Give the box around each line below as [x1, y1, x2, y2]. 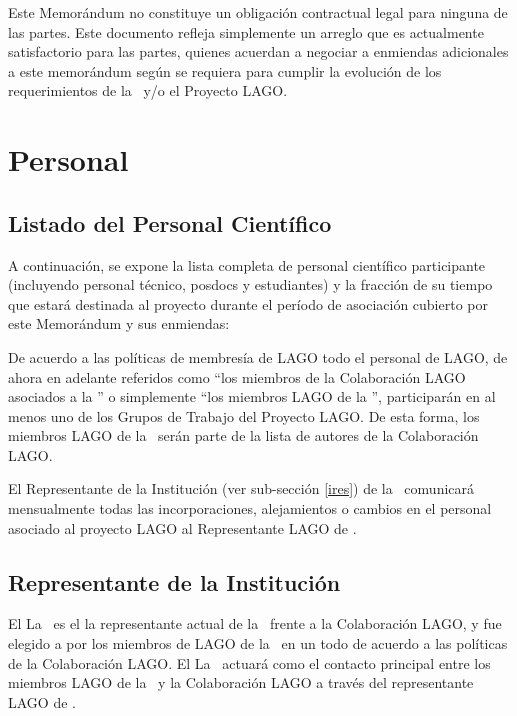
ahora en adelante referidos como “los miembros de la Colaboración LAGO [8, 366, 466, 387]
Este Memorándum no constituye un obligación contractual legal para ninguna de [8, 2, 508, 22]
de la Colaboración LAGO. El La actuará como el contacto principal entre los [8, 652, 491, 673]
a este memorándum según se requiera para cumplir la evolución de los [8, 60, 442, 81]
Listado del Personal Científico [8, 207, 332, 238]
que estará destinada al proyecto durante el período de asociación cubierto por [8, 293, 488, 314]
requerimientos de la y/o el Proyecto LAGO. [8, 80, 288, 101]
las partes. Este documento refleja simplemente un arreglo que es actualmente [8, 21, 484, 42]
